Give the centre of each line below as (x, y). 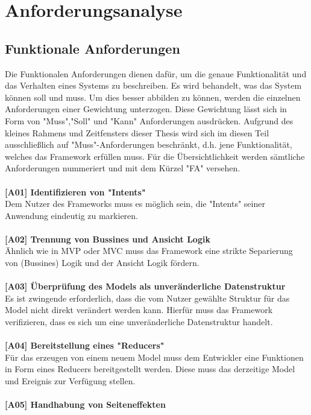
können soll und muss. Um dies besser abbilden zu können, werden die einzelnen (153, 97)
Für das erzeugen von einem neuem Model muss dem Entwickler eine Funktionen (154, 357)
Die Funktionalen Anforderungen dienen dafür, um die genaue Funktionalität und (156, 73)
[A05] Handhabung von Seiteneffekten (85, 404)
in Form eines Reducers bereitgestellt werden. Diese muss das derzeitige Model (150, 369)
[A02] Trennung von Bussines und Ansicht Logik (108, 239)
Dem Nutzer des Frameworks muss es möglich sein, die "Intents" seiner (135, 204)
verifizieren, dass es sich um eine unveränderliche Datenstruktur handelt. (139, 322)
